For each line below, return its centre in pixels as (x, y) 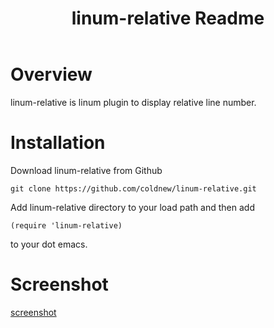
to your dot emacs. (49, 244)
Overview (51, 74)
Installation (58, 143)
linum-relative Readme (168, 18)
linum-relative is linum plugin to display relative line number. (133, 102)
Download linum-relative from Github (86, 170)
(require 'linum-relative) (66, 225)
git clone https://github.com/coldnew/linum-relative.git (133, 188)
